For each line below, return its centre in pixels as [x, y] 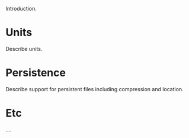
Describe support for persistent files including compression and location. [95, 89]
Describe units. [24, 49]
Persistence [36, 73]
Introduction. [21, 9]
